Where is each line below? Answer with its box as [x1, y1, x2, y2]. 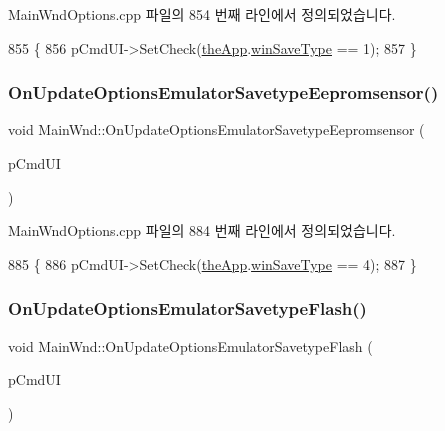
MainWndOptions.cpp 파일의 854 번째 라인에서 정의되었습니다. [8, 4, 396, 24]
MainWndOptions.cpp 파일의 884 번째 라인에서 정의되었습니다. [8, 220, 396, 241]
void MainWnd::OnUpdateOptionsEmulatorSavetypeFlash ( [8, 335, 373, 356]
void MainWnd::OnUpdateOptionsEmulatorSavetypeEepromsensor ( [8, 119, 425, 140]
